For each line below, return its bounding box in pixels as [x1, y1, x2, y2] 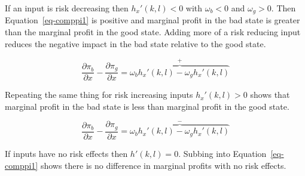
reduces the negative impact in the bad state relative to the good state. [5, 37, 266, 50]
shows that [250, 88, 290, 101]
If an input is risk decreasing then [5, 2, 129, 14]
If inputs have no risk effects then [5, 147, 128, 159]
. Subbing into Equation [178, 147, 267, 159]
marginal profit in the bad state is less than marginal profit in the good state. [5, 100, 289, 112]
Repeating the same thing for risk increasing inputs [5, 88, 193, 101]
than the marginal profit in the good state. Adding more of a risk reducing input [5, 26, 301, 38]
